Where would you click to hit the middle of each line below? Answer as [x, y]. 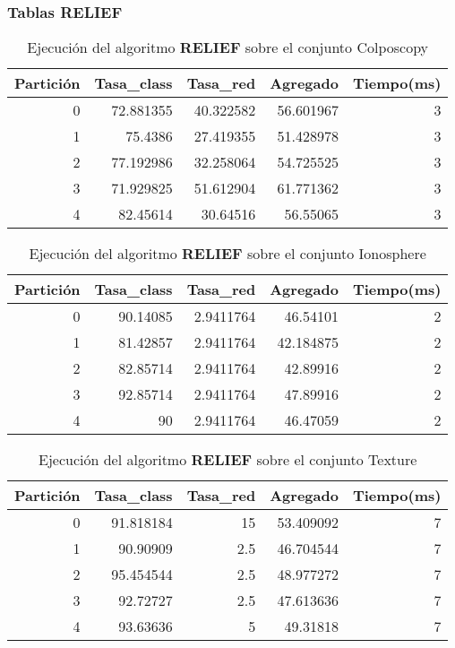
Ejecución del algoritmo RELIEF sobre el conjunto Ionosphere [227, 254]
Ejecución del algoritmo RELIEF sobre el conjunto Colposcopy [228, 48]
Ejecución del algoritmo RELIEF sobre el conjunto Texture [228, 460]
